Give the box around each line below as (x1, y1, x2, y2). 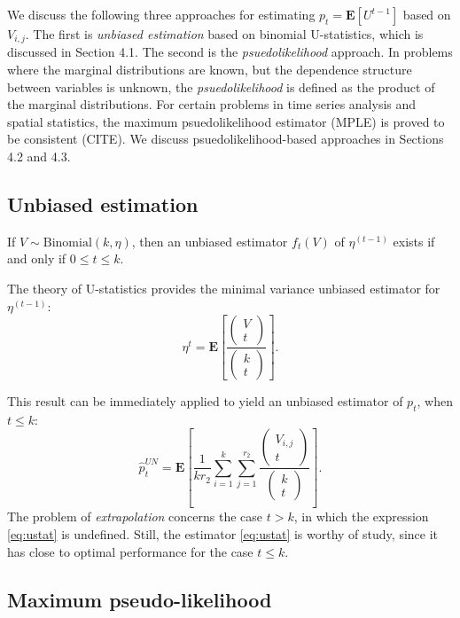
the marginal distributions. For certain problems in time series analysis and (7, 95, 417, 113)
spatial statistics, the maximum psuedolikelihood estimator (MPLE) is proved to (7, 112, 445, 130)
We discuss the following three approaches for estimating (7, 5, 316, 23)
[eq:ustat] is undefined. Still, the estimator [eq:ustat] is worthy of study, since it (7, 524, 439, 543)
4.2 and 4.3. (7, 147, 71, 166)
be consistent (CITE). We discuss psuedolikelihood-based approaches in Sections (7, 129, 444, 148)
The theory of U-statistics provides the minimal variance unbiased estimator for (7, 279, 441, 297)
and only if (7, 249, 66, 268)
